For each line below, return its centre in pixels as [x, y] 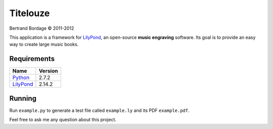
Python [21, 78]
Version [48, 71]
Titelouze [30, 13]
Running [23, 98]
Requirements [32, 59]
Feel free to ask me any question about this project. [63, 120]
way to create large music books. [44, 44]
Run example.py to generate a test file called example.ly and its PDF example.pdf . [99, 110]
